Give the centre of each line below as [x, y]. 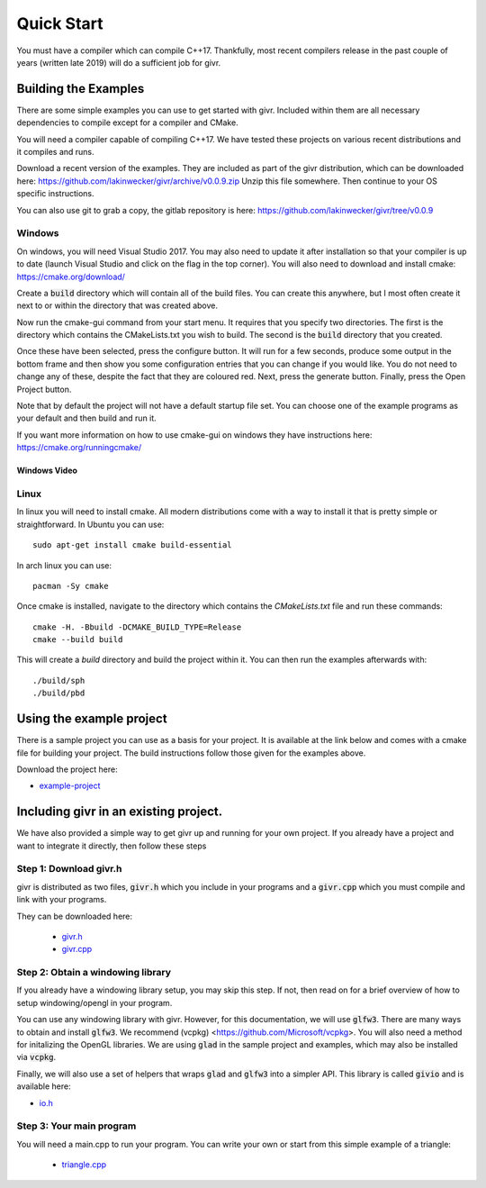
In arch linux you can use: [64, 565]
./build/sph [59, 680]
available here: [44, 1086]
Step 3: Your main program [76, 1126]
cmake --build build [78, 640]
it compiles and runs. [55, 152]
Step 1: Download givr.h [69, 869]
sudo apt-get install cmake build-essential [133, 545]
